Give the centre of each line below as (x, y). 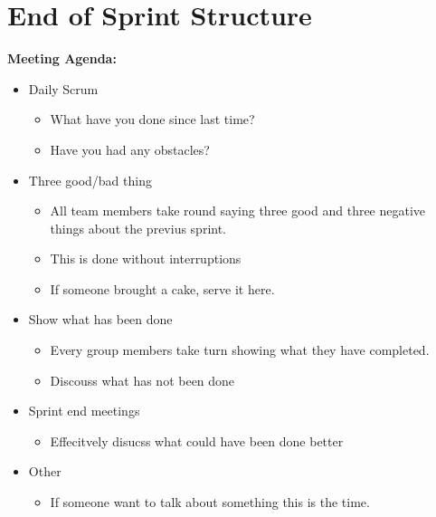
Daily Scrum (63, 88)
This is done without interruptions (146, 258)
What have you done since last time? (152, 119)
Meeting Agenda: (62, 58)
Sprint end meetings (84, 411)
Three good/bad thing (90, 180)
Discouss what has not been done (142, 380)
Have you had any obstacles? (130, 149)
